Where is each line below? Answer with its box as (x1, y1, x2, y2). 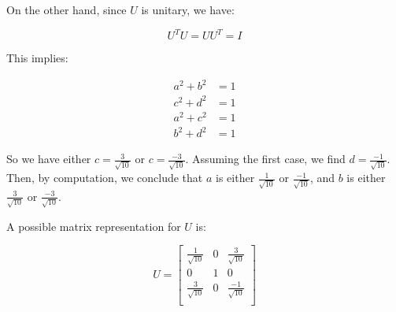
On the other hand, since (6, 2, 127, 17)
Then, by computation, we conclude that (6, 169, 203, 186)
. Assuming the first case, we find (185, 150, 346, 167)
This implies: (6, 50, 68, 66)
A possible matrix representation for (6, 217, 181, 234)
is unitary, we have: (141, 2, 235, 17)
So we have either (6, 150, 91, 167)
